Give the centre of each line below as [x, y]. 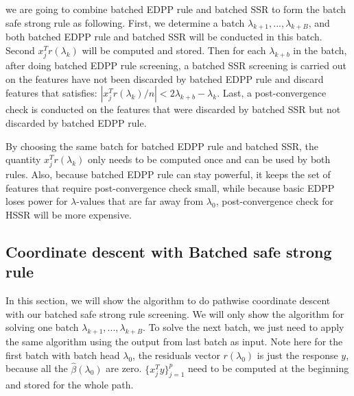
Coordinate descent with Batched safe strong [169, 252]
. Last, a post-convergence [272, 93]
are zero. [124, 368]
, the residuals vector [176, 355]
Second [20, 50]
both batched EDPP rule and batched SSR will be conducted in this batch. [164, 37]
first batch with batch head [63, 355]
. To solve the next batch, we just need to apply [244, 327]
